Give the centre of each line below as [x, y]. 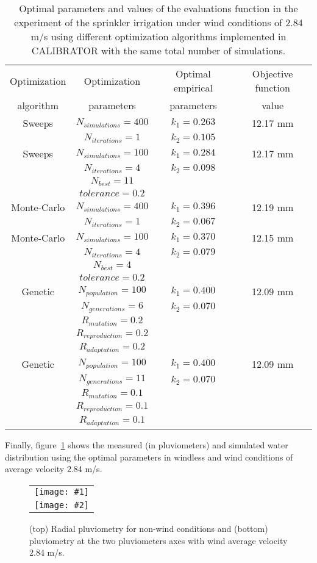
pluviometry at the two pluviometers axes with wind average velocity [158, 540]
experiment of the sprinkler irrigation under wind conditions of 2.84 [158, 22]
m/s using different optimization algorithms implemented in [158, 36]
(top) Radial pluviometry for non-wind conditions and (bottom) [149, 528]
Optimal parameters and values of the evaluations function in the [158, 8]
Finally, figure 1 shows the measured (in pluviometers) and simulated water [147, 445]
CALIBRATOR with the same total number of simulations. [158, 50]
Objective [272, 74]
